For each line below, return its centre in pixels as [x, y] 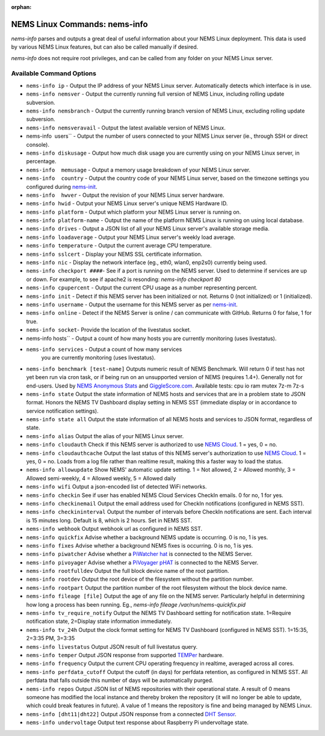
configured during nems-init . [62, 187]
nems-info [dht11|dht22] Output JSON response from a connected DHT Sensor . [132, 714]
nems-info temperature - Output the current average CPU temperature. [119, 246]
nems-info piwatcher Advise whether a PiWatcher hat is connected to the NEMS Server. [139, 554]
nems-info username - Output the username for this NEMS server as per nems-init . [132, 305]
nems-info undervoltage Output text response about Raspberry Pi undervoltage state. [138, 723]
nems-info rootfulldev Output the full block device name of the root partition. [128, 571]
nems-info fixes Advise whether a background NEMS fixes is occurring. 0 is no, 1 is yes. [140, 545]
